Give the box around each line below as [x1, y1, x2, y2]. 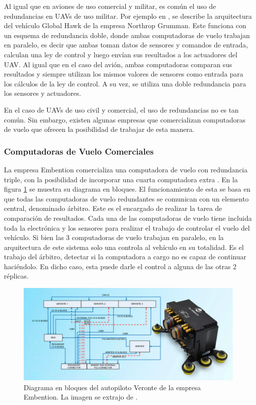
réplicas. [4, 271, 29, 281]
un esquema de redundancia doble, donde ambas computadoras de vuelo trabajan [4, 30, 250, 40]
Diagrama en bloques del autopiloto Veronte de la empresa [24, 382, 201, 392]
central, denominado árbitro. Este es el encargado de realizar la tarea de [4, 203, 222, 213]
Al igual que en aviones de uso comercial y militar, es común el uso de [4, 1, 216, 11]
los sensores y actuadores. [4, 88, 81, 98]
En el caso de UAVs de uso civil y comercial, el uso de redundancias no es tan [4, 104, 239, 115]
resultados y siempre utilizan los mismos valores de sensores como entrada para [4, 69, 244, 79]
